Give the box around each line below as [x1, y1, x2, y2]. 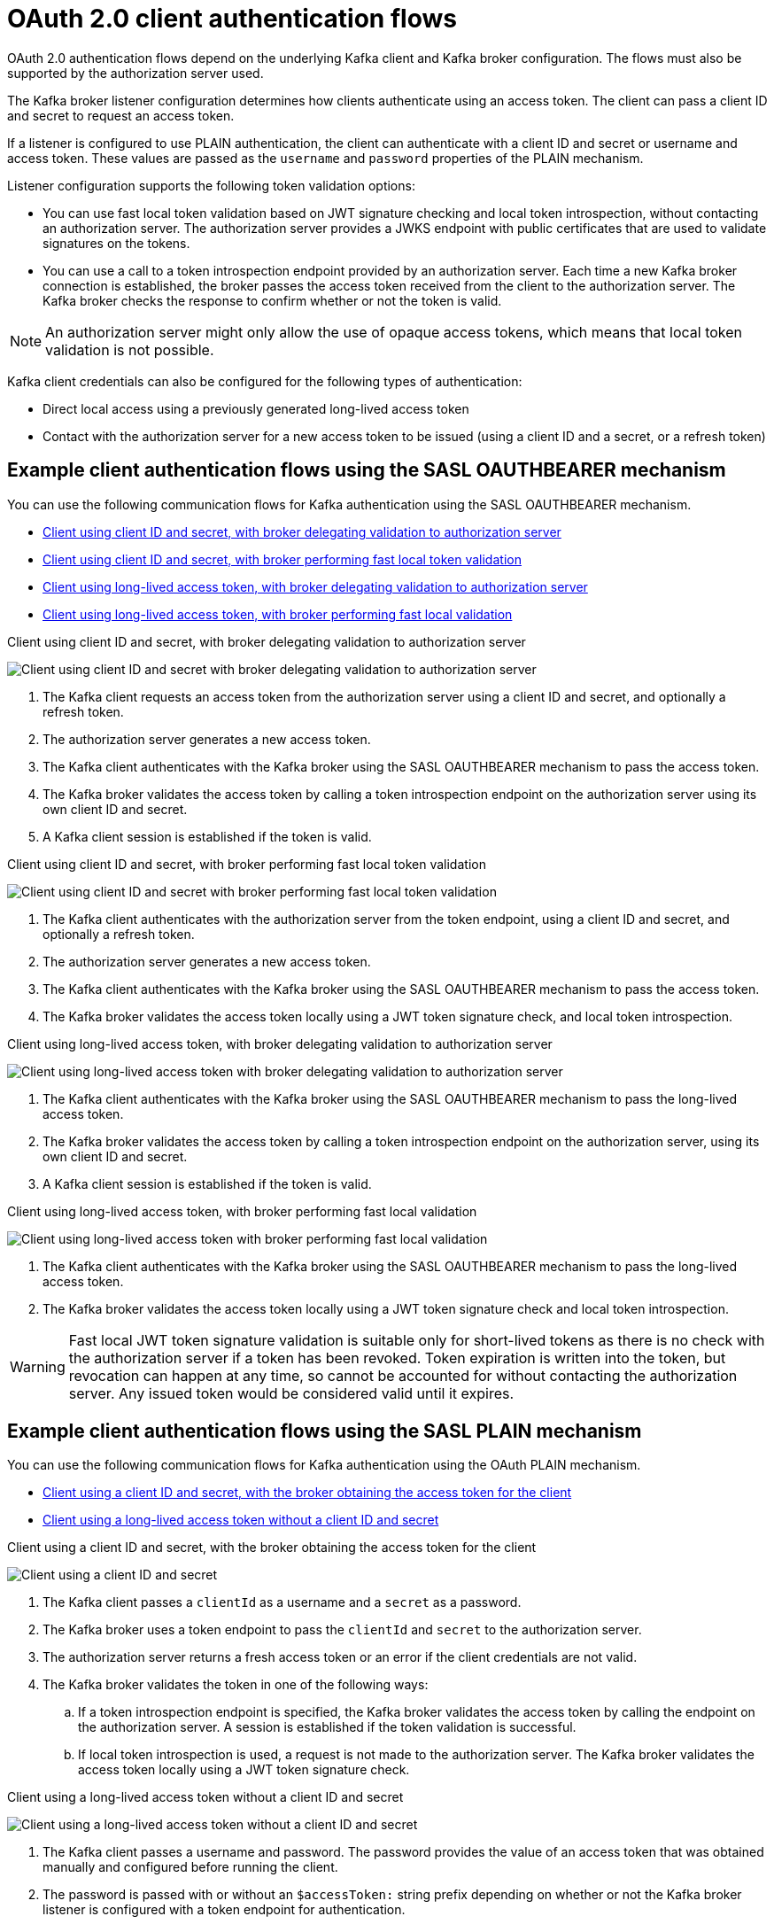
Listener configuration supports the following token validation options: [7, 177, 415, 193]
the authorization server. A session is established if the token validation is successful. [78, 1719, 577, 1735]
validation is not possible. [45, 340, 214, 359]
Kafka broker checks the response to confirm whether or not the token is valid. [43, 292, 502, 308]
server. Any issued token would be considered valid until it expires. [68, 1384, 515, 1402]
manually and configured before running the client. [43, 1859, 338, 1875]
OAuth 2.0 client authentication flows [7, 4, 457, 34]
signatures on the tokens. [43, 235, 190, 251]
